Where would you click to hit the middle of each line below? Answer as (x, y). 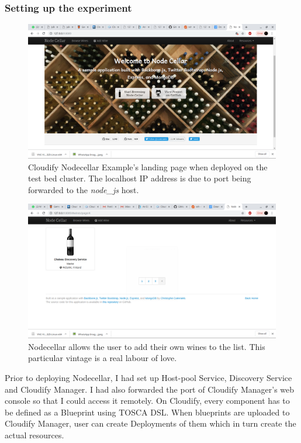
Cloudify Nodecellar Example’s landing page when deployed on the (148, 166)
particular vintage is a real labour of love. (103, 358)
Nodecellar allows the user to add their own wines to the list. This (147, 346)
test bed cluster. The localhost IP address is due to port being (140, 178)
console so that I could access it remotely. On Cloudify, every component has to (147, 401)
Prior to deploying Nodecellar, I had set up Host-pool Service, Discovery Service (148, 377)
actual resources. (34, 435)
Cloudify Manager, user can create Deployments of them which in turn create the (150, 423)
